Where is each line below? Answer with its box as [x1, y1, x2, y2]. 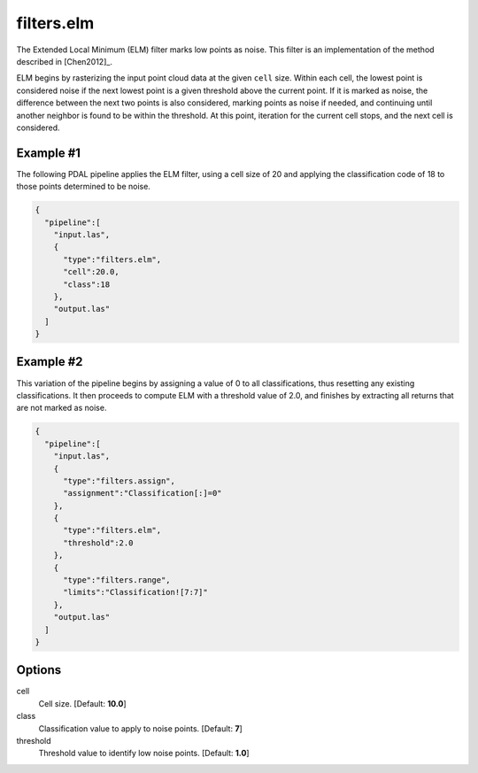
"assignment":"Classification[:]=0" [63, 488, 222, 499]
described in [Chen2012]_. [16, 56, 112, 66]
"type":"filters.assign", [63, 475, 176, 486]
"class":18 [63, 279, 111, 290]
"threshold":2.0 [63, 537, 134, 548]
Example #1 [16, 145, 81, 160]
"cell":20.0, [63, 267, 119, 277]
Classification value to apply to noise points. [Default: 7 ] [38, 723, 243, 734]
